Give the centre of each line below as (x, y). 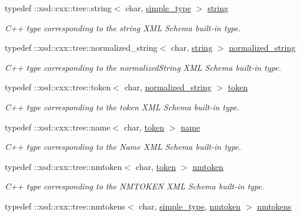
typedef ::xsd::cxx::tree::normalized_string (81, 48)
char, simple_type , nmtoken (190, 206)
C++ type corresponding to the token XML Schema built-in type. (122, 107)
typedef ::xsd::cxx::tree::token (58, 87)
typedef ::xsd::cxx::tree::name (58, 127)
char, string (192, 48)
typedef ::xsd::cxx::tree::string (58, 8)
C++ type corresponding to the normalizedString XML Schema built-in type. (143, 67)
